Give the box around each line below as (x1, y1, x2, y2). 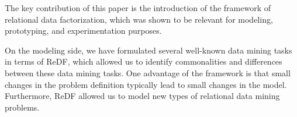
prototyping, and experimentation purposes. (5, 24, 162, 37)
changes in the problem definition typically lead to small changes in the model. (5, 78, 287, 90)
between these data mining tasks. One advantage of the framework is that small (5, 66, 291, 79)
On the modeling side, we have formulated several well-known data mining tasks (5, 44, 292, 56)
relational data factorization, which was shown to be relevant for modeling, (5, 13, 273, 25)
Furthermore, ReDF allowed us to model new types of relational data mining (5, 90, 280, 102)
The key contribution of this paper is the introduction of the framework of (5, 2, 271, 13)
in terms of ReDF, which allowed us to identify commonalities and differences (5, 55, 282, 68)
